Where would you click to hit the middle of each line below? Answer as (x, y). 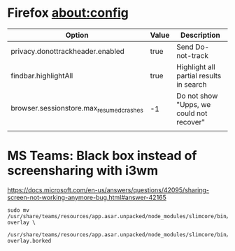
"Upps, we (193, 104)
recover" (190, 122)
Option (77, 35)
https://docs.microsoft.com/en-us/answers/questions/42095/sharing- (108, 189)
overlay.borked (29, 241)
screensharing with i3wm (83, 171)
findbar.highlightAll (42, 76)
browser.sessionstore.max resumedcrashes (77, 109)
